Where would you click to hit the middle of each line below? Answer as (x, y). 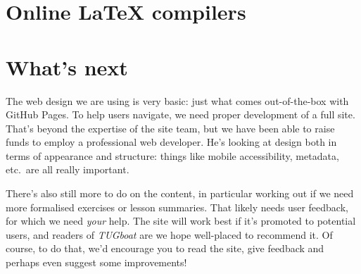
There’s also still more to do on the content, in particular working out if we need (180, 193)
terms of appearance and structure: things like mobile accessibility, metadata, (172, 155)
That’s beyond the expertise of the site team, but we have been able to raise (170, 128)
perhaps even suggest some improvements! (96, 262)
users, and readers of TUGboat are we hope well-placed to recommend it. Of (169, 234)
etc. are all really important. (68, 169)
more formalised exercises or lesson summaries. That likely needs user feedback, (177, 207)
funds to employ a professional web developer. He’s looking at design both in (171, 142)
